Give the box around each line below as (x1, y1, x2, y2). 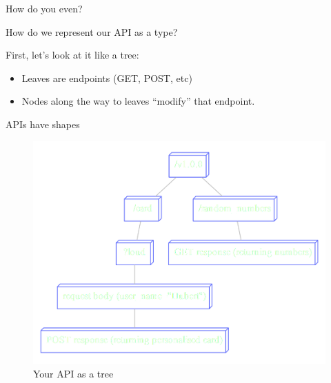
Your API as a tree (33, 366, 114, 380)
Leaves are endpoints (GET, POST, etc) (21, 70, 192, 85)
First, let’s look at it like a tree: (6, 48, 139, 62)
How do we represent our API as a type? (6, 24, 178, 39)
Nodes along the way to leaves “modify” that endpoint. (21, 94, 255, 108)
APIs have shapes (6, 116, 80, 131)
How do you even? (6, 1, 83, 15)
